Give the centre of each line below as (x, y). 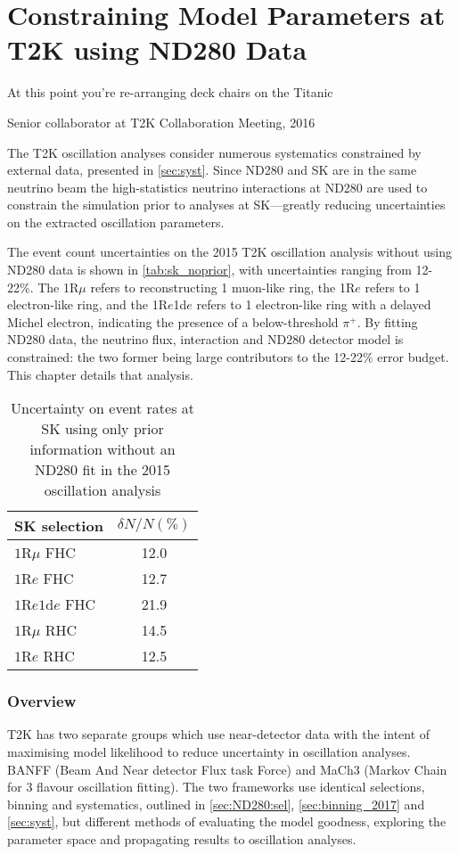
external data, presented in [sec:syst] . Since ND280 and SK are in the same (212, 170)
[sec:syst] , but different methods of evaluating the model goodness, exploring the (227, 821)
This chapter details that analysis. (100, 374)
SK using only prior (102, 429)
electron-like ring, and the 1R (87, 304)
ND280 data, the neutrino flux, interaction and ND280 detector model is (205, 339)
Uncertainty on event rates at (102, 408)
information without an (102, 449)
